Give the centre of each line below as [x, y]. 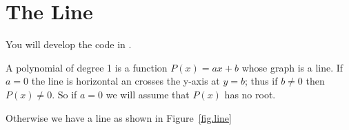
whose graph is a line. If [292, 67]
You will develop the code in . [69, 44]
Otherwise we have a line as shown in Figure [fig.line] [119, 117]
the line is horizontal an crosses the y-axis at [126, 81]
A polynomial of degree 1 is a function [87, 67]
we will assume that [148, 94]
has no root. [250, 94]
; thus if [261, 81]
